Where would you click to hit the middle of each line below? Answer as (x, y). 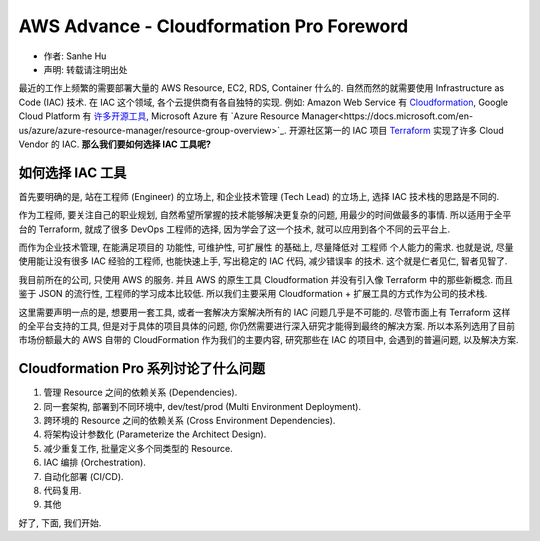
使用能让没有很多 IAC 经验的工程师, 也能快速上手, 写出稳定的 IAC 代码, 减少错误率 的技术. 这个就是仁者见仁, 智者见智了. (263, 261)
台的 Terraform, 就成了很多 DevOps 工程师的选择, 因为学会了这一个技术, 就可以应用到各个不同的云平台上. (234, 229)
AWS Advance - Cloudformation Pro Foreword (213, 26)
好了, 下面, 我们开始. (60, 522)
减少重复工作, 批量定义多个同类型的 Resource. (138, 448)
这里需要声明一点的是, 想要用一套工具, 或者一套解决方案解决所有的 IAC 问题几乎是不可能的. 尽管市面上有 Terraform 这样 (264, 312)
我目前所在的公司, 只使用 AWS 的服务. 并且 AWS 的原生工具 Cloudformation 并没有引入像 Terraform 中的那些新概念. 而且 (266, 279)
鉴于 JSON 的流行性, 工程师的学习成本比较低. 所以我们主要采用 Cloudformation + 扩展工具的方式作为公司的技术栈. (253, 294)
